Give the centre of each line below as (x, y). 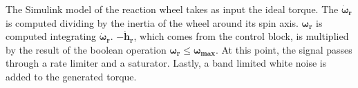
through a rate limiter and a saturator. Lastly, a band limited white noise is (166, 63)
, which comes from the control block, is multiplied (241, 36)
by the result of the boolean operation (86, 49)
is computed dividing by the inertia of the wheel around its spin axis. (152, 22)
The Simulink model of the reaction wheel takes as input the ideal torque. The (172, 9)
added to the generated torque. (71, 76)
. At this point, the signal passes (284, 49)
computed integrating (51, 36)
